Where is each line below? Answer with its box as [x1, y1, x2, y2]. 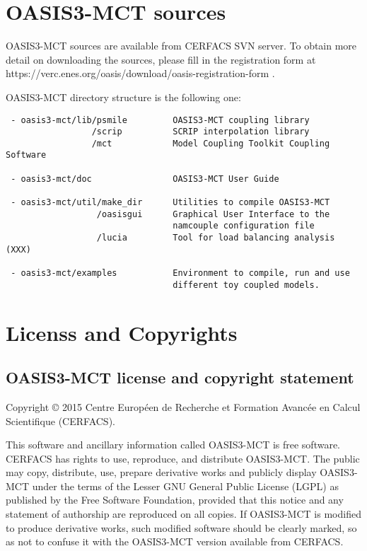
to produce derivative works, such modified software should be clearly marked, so [6, 520, 357, 535]
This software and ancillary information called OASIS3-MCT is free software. [6, 437, 341, 452]
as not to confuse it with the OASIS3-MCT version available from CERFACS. [6, 534, 344, 549]
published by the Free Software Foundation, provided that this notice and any [6, 492, 344, 507]
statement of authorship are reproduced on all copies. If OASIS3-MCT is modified [6, 506, 361, 521]
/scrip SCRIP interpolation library [91, 127, 310, 137]
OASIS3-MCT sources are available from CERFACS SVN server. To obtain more [6, 38, 357, 53]
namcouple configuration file [173, 221, 315, 231]
